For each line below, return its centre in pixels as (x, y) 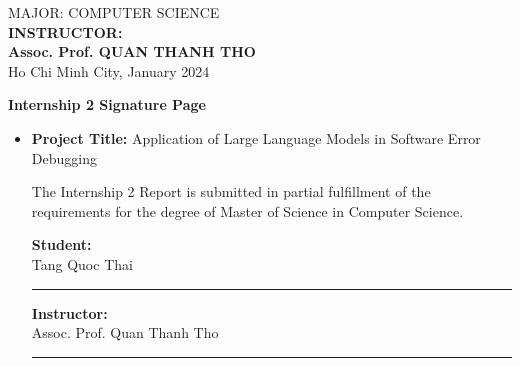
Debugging (64, 157)
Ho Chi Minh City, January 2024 (109, 70)
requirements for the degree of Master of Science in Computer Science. (247, 210)
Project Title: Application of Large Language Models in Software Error (256, 137)
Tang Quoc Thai (82, 263)
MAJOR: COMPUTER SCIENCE (114, 12)
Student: (61, 244)
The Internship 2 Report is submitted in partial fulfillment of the (231, 191)
